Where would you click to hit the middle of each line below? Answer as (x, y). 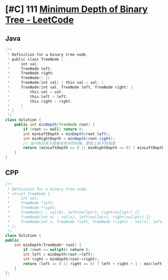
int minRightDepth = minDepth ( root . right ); (69, 138)
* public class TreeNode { (35, 59)
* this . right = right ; (40, 101)
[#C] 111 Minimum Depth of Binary (76, 9)
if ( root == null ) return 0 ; (53, 129)
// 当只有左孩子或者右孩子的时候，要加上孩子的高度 (69, 143)
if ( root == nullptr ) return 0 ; (57, 250)
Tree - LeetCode (39, 20)
